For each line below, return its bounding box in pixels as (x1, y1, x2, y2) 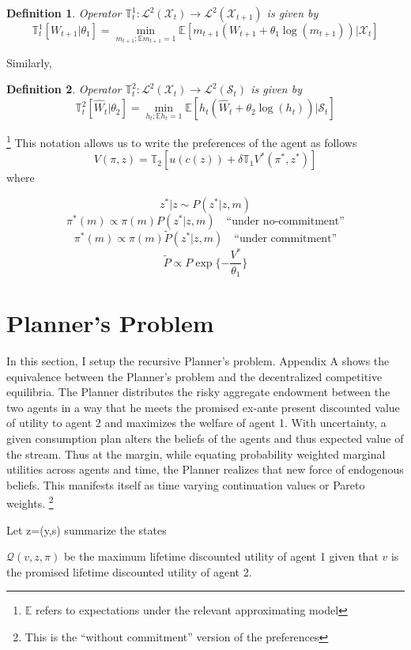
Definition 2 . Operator (6, 81, 122, 97)
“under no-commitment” (226, 215, 345, 227)
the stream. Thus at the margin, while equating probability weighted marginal (6, 445, 386, 462)
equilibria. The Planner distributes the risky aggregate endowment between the (6, 384, 390, 400)
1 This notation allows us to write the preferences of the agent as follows (6, 131, 357, 150)
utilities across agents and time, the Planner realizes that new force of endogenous (6, 461, 404, 478)
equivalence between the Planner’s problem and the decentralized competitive (6, 368, 383, 384)
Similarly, (6, 54, 52, 70)
